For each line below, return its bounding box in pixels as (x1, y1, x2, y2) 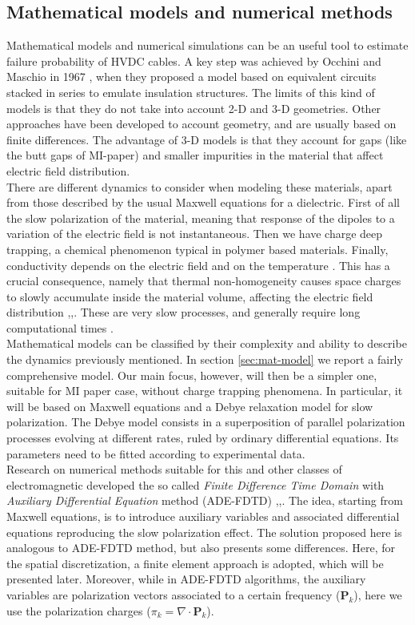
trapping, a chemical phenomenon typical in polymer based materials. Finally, (6, 240, 389, 257)
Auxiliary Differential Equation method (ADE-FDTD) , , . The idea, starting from (6, 492, 403, 509)
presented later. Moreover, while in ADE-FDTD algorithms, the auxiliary (6, 571, 366, 587)
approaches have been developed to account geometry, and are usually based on (6, 115, 397, 132)
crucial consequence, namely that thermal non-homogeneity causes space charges (6, 272, 401, 289)
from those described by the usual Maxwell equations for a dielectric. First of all (6, 194, 400, 211)
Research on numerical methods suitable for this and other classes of (6, 461, 342, 478)
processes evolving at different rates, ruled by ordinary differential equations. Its (6, 429, 399, 446)
